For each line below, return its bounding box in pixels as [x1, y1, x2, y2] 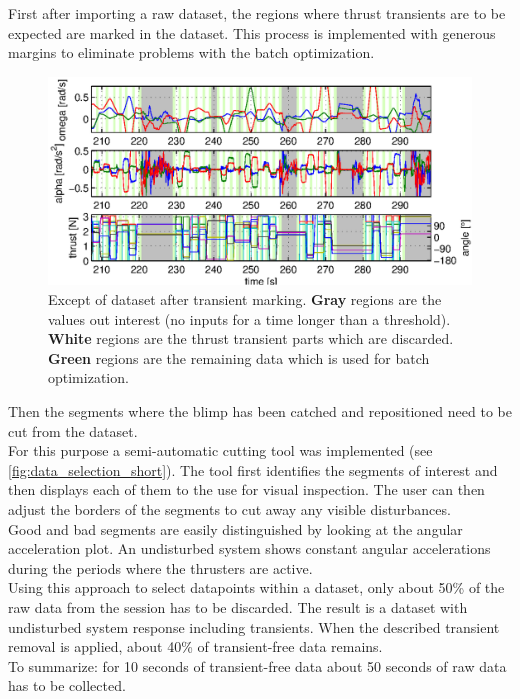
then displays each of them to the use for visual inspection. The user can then [8, 479, 485, 500]
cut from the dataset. [8, 420, 138, 441]
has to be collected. [8, 675, 126, 696]
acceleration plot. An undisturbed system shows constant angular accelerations [8, 538, 491, 559]
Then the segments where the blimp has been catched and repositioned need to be [8, 401, 512, 422]
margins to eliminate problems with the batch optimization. [8, 42, 375, 63]
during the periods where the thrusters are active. [8, 557, 313, 578]
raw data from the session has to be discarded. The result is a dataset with [8, 596, 468, 617]
